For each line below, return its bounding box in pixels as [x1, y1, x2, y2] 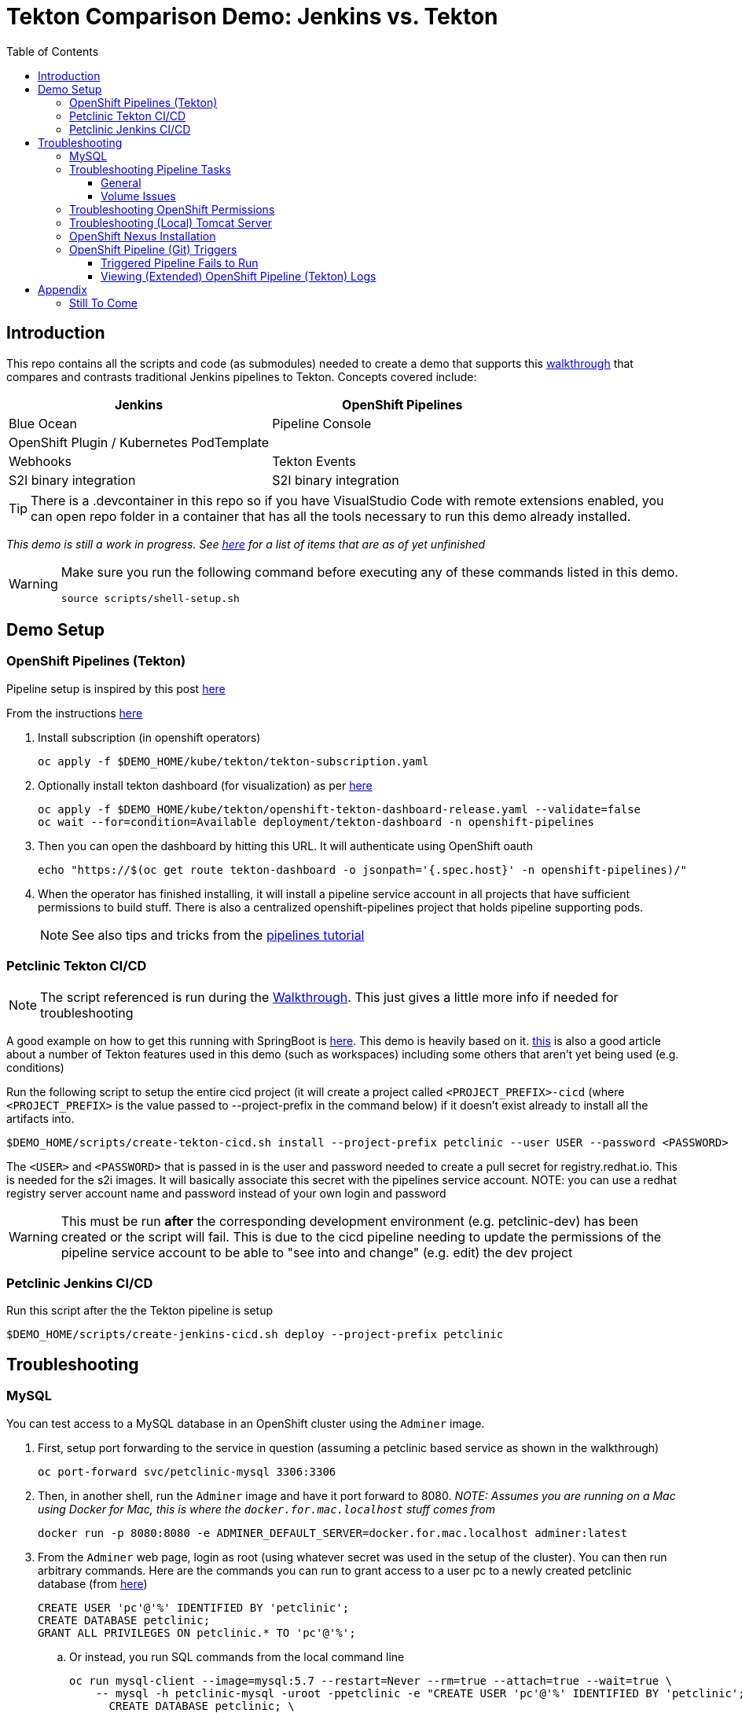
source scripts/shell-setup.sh [61, 592, 240, 604]
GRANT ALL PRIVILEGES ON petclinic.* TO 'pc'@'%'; [38, 1626, 356, 1639]
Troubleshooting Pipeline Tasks [69, 162, 231, 176]
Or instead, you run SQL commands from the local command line [69, 1649, 405, 1663]
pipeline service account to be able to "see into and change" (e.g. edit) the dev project [61, 1244, 573, 1260]
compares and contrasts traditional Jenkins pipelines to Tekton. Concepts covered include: [6, 369, 477, 383]
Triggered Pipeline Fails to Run [101, 255, 259, 270]
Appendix [38, 282, 87, 296]
